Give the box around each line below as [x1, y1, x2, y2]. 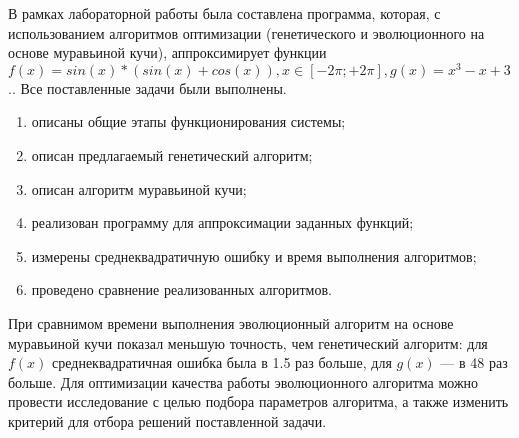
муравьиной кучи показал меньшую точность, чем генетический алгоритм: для [8, 332, 488, 353]
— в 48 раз [440, 352, 508, 373]
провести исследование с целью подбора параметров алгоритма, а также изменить [8, 391, 509, 412]
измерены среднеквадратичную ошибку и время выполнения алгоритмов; [31, 245, 477, 266]
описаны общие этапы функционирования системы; [31, 111, 346, 132]
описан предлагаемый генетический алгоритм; [31, 145, 313, 166]
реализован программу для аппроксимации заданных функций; [31, 212, 414, 233]
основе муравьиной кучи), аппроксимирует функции [8, 42, 327, 63]
